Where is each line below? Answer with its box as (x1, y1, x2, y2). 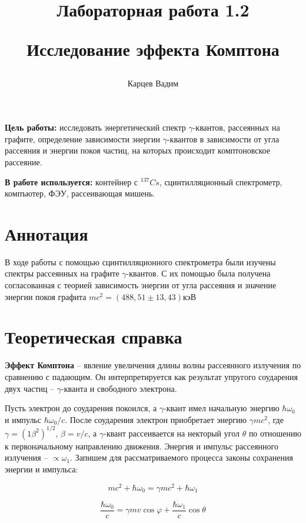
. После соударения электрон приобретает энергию (65, 413, 247, 425)
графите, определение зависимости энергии (5, 132, 161, 145)
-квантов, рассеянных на (192, 121, 280, 134)
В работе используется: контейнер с (5, 175, 138, 188)
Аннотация (5, 221, 88, 245)
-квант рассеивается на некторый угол (104, 427, 240, 439)
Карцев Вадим (127, 76, 179, 89)
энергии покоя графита (5, 290, 87, 302)
